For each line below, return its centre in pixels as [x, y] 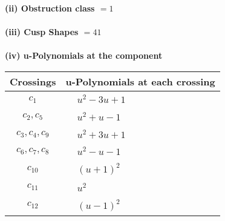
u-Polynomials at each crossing [140, 81]
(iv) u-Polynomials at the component [84, 55]
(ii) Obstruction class [50, 8]
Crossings [33, 81]
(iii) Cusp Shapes [42, 32]
